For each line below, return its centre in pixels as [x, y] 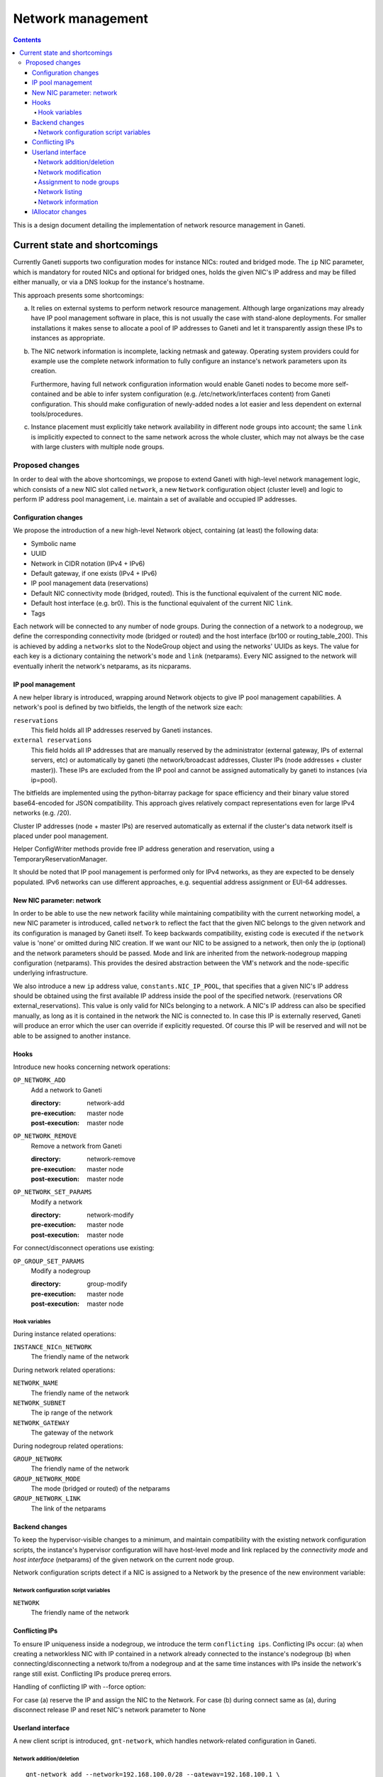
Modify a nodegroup [61, 1271]
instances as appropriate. [68, 338]
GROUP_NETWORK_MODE [47, 1479]
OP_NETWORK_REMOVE [45, 1136]
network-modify [110, 1215]
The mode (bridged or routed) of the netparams [100, 1488]
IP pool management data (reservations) [90, 584]
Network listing [60, 192]
